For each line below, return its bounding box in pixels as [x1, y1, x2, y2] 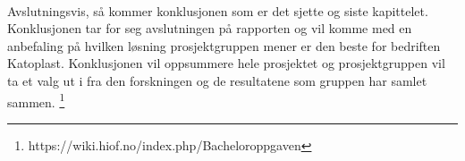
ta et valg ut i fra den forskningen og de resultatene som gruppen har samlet [7, 71, 427, 89]
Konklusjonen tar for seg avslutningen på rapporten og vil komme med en [7, 19, 412, 38]
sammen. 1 [7, 89, 65, 111]
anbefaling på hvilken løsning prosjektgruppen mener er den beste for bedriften [7, 36, 441, 55]
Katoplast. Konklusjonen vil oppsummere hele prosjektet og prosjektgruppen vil [7, 54, 445, 72]
